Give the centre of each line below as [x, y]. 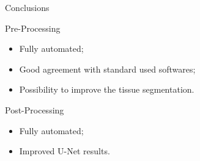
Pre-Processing [33, 28]
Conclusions [27, 7]
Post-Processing [35, 109]
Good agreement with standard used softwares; [107, 69]
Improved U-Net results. [65, 151]
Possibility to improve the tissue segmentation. [107, 89]
